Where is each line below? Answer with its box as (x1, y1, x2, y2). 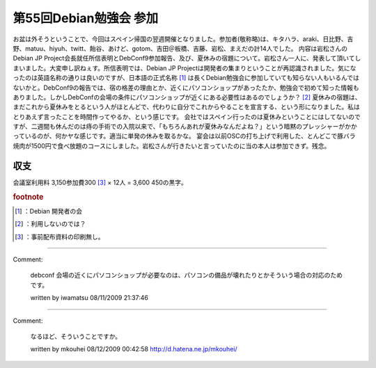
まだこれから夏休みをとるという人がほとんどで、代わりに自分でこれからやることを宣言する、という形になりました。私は (13, 103, 360, 111)
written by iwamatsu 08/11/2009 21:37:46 (30, 294, 149, 302)
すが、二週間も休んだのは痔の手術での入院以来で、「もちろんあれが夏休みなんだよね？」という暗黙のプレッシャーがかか (13, 122, 358, 131)
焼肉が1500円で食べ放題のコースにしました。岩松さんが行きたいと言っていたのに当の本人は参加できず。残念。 (13, 141, 331, 150)
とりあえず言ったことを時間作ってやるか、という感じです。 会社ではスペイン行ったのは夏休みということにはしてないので (13, 112, 361, 121)
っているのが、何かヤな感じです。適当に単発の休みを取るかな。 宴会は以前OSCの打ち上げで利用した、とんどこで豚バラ (13, 132, 356, 141)
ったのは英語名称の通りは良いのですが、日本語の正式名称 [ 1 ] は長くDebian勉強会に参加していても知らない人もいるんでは (13, 74, 360, 82)
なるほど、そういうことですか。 (30, 332, 122, 340)
